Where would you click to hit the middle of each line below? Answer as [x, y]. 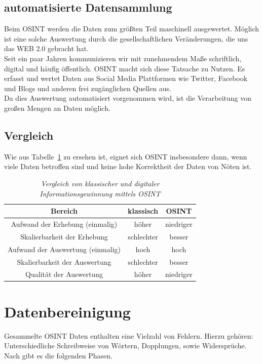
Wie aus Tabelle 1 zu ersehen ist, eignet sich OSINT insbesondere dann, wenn [126, 156]
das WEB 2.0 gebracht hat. [46, 48]
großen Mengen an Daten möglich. [57, 108]
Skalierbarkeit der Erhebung [64, 236]
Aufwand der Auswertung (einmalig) [64, 249]
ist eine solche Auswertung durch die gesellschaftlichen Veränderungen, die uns [126, 38]
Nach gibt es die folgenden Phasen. [58, 355]
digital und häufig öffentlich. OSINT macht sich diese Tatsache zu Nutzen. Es [125, 68]
